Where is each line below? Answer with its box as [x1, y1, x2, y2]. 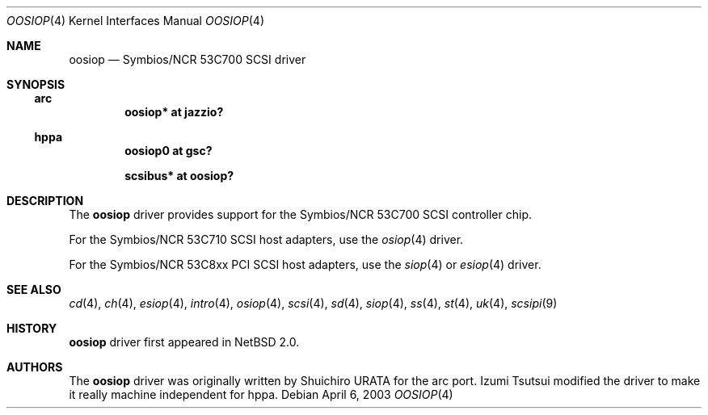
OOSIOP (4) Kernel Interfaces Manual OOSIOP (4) [6, 14, 265, 27]
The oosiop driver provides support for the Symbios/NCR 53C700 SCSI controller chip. [69, 207, 533, 221]
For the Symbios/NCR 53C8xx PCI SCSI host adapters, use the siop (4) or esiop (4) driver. [69, 258, 542, 271]
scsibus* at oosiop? [124, 169, 234, 182]
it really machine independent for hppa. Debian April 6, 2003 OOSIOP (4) [69, 388, 453, 401]
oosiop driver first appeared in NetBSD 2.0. [69, 335, 300, 349]
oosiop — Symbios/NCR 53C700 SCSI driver [69, 52, 306, 66]
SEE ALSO [6, 283, 61, 296]
